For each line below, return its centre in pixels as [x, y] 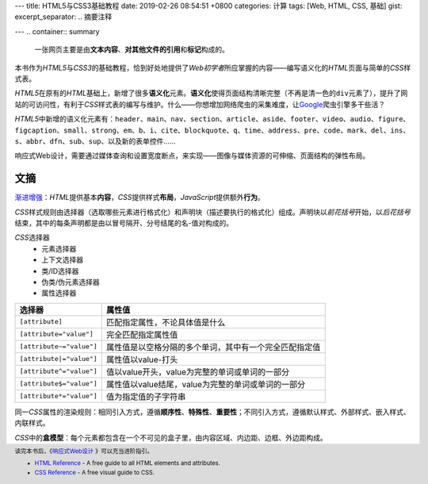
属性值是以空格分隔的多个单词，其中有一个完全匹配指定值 [213, 347]
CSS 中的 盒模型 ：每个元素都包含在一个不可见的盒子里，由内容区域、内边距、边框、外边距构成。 [171, 437]
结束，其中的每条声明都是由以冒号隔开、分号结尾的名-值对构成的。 [124, 223]
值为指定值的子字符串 [146, 397]
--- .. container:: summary [57, 31]
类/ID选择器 [60, 271]
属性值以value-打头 [142, 359]
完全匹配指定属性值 [142, 335]
